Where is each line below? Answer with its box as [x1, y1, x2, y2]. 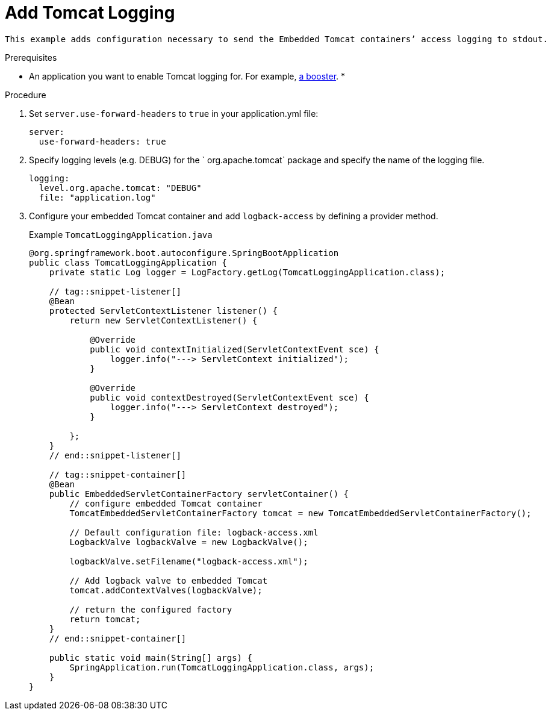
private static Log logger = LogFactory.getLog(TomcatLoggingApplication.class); [49, 267, 446, 277]
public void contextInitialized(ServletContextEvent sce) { [90, 344, 379, 354]
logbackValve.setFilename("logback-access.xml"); [69, 556, 308, 566]
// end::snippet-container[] [49, 633, 187, 643]
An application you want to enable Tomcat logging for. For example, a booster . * [29, 70, 346, 81]
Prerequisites [5, 52, 57, 63]
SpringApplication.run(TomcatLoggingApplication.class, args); [69, 662, 375, 672]
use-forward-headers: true [39, 136, 166, 146]
